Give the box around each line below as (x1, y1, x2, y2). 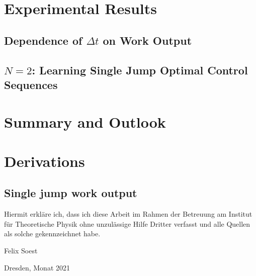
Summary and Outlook (4, 111, 166, 132)
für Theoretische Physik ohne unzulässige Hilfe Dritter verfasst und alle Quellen (4, 218, 250, 229)
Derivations (4, 150, 85, 171)
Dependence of (4, 32, 82, 48)
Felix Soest (4, 245, 38, 256)
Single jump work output (4, 185, 137, 201)
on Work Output (103, 32, 192, 48)
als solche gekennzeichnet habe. (4, 228, 101, 239)
